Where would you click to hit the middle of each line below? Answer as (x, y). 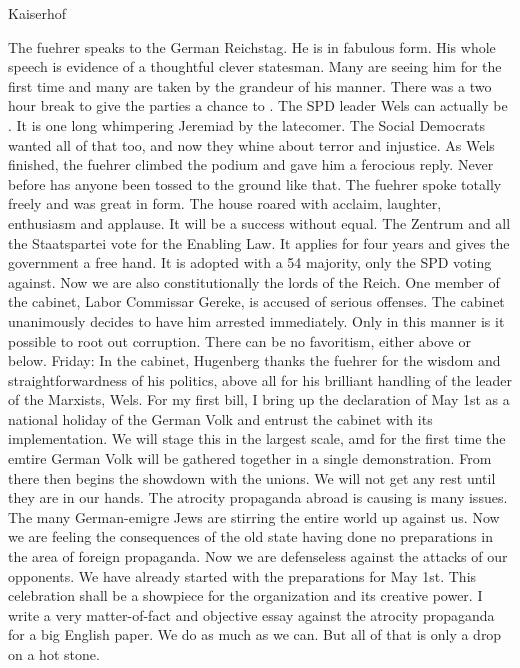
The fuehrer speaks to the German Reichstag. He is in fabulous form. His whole (252, 46)
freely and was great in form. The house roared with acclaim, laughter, (225, 203)
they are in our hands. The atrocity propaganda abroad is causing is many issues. (258, 497)
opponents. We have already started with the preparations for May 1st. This (242, 575)
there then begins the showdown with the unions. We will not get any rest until (252, 477)
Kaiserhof (37, 13)
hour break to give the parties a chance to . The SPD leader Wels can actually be (258, 105)
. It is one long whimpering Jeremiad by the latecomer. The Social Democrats (247, 124)
